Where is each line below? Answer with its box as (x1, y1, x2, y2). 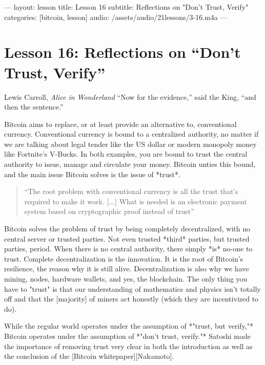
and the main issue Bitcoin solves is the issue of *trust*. (4, 168, 180, 179)
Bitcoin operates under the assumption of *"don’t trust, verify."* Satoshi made (4, 330, 251, 341)
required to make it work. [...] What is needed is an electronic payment (24, 196, 247, 206)
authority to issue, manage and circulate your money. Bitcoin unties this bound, (4, 159, 256, 169)
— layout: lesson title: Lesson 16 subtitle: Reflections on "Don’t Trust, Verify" (4, 2, 249, 12)
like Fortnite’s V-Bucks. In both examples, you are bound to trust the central (4, 148, 248, 159)
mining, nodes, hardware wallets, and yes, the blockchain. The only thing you (4, 273, 248, 284)
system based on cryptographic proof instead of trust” (24, 206, 194, 217)
